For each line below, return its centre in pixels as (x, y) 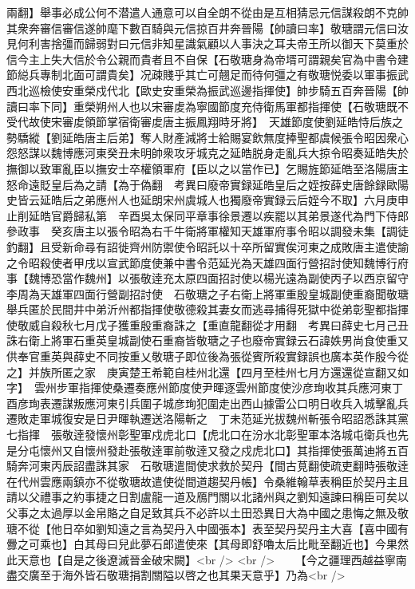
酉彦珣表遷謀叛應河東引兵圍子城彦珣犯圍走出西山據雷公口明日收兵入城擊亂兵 (207, 403)
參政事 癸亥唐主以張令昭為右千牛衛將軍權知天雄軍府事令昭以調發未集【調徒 (207, 231)
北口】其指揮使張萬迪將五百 (336, 450)
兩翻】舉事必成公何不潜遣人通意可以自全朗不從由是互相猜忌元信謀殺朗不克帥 (207, 12)
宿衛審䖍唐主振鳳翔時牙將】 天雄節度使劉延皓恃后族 (255, 122)
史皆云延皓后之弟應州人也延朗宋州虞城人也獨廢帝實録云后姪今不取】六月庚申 (207, 200)
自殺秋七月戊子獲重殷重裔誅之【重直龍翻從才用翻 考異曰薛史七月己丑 (224, 324)
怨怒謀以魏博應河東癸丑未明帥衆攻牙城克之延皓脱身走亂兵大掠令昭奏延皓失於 (207, 153)
